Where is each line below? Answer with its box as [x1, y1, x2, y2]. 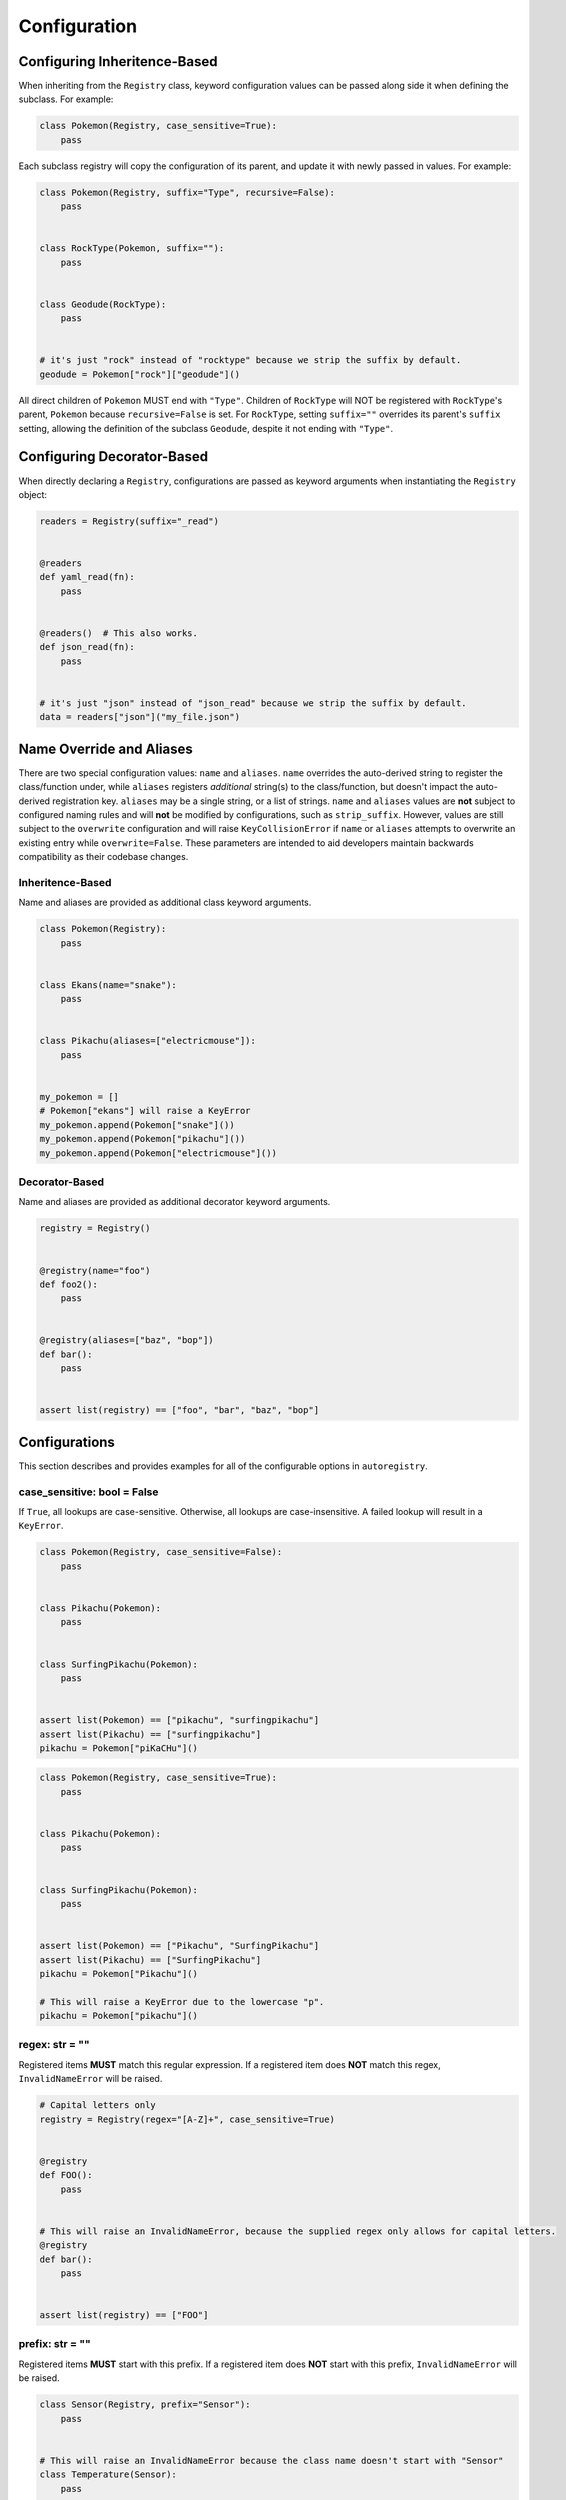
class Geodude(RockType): [39, 298, 167, 310]
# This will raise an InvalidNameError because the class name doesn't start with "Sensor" [39, 2455, 504, 2466]
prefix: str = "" [18, 2337, 91, 2351]
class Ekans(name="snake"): [39, 979, 177, 990]
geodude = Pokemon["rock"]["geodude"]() [39, 368, 240, 380]
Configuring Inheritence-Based [18, 53, 218, 70]
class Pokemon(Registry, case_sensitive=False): [39, 1546, 283, 1558]
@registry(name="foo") [39, 1265, 151, 1276]
